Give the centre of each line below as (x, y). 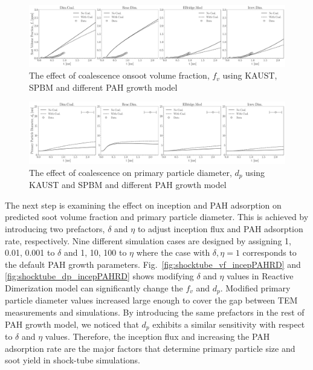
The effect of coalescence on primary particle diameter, (131, 172)
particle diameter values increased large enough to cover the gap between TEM (151, 300)
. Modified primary (255, 287)
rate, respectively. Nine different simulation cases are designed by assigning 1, (148, 240)
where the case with (173, 252)
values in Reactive (260, 276)
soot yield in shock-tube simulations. (73, 360)
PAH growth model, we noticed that (72, 324)
